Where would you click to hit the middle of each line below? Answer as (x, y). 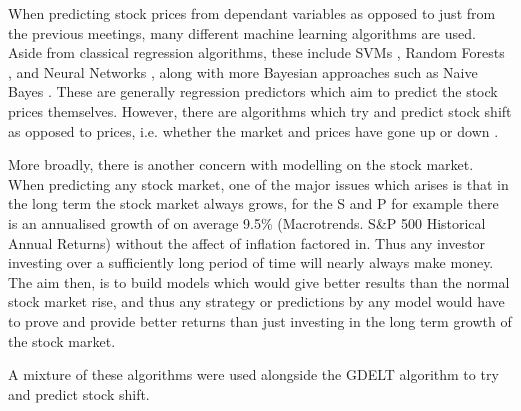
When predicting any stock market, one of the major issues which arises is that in (258, 183)
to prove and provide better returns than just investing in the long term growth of (260, 320)
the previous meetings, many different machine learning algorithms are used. (242, 32)
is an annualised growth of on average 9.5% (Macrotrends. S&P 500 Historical (247, 222)
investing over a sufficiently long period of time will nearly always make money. (251, 262)
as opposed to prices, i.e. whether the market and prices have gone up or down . (253, 130)
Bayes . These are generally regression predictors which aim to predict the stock (253, 91)
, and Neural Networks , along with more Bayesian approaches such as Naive (243, 71)
